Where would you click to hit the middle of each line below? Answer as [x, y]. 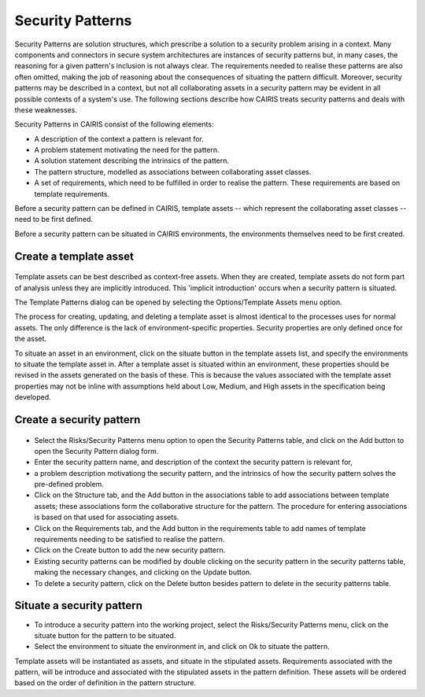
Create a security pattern [78, 420]
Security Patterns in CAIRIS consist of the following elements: [114, 124]
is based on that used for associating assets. [107, 517]
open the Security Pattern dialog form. [96, 451]
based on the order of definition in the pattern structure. [105, 683]
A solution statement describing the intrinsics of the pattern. [132, 160]
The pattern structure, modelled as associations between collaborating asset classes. [173, 171]
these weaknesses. [46, 109]
